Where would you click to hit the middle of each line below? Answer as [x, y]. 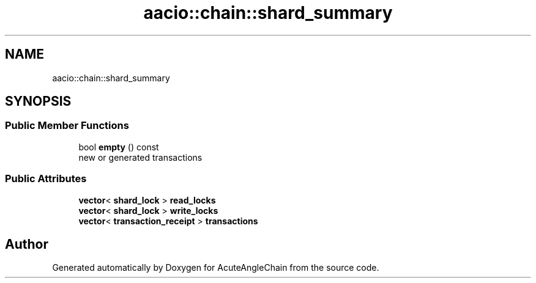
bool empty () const [119, 147]
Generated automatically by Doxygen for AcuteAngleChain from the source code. [216, 268]
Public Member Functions [67, 126]
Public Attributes [46, 179]
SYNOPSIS [38, 101]
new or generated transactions [140, 157]
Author [27, 244]
